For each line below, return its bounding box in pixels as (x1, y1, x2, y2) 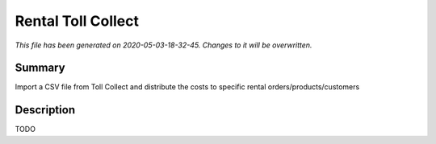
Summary (15, 61, 65, 75)
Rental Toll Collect (15, 12, 139, 30)
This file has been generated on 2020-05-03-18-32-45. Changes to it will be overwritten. (15, 40, 312, 50)
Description (15, 103, 76, 117)
